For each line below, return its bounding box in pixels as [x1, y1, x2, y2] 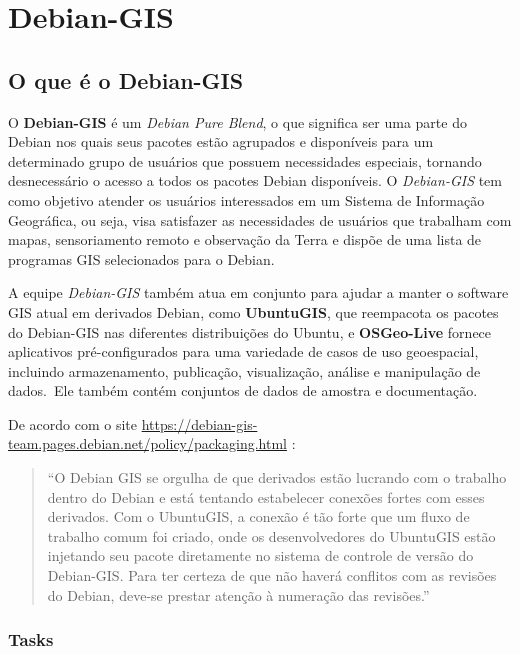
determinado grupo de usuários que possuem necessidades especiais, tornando [8, 150, 482, 171]
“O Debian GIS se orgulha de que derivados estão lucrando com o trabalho [47, 467, 507, 488]
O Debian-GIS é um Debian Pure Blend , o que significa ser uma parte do [8, 111, 467, 132]
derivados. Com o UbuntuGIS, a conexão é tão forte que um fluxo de [47, 506, 470, 527]
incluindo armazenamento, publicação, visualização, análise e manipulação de [8, 360, 481, 381]
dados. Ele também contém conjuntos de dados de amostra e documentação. [8, 380, 478, 401]
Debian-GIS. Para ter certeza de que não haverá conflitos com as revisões [47, 565, 497, 586]
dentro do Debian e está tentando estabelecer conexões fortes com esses [47, 486, 485, 507]
